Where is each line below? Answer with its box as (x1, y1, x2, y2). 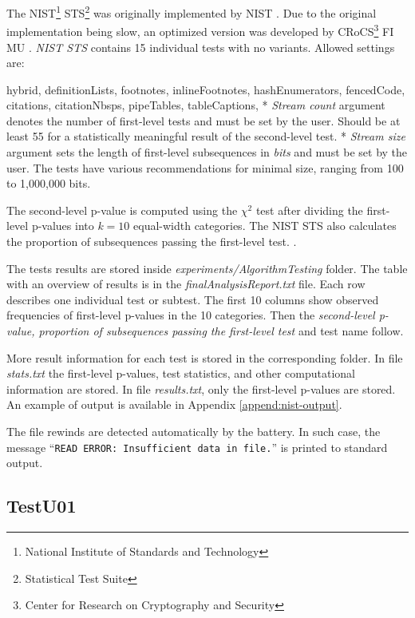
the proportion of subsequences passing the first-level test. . (6, 233, 297, 250)
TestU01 (6, 493, 77, 518)
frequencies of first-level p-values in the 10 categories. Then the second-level (6, 307, 375, 323)
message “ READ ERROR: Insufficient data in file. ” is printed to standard (6, 438, 388, 455)
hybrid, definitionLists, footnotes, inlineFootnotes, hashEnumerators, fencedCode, (6, 81, 405, 97)
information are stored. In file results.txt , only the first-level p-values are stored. (6, 380, 396, 397)
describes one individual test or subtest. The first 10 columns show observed (6, 291, 379, 307)
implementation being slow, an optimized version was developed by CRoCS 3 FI (6, 21, 394, 39)
